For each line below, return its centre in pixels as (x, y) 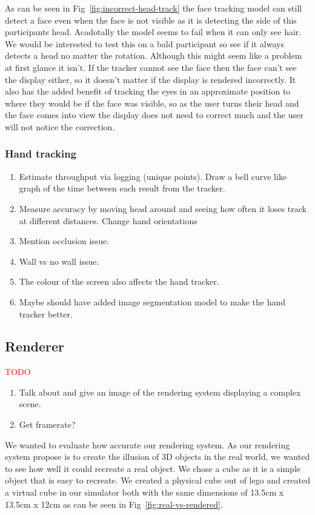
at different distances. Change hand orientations (108, 220)
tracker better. (46, 314)
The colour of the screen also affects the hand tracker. (119, 281)
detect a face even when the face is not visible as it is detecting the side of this (151, 20)
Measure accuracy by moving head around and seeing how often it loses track (163, 208)
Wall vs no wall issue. (59, 261)
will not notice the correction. (60, 126)
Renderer (35, 346)
